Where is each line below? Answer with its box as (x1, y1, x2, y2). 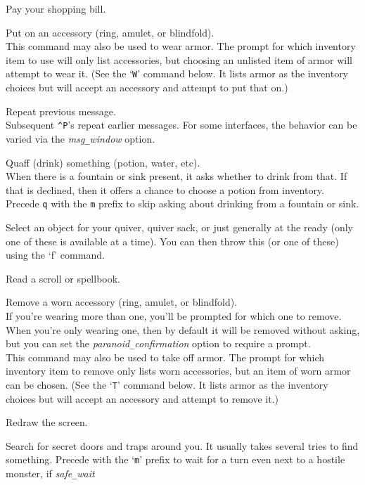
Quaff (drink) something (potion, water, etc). (6, 155, 200, 169)
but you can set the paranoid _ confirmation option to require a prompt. (6, 336, 311, 351)
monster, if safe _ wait (6, 466, 95, 481)
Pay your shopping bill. (6, 1, 106, 15)
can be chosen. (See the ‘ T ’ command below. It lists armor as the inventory (6, 377, 328, 392)
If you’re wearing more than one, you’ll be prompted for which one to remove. (6, 308, 342, 323)
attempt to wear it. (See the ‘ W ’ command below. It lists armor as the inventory (6, 66, 349, 81)
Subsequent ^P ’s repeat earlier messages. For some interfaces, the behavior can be (6, 117, 357, 132)
